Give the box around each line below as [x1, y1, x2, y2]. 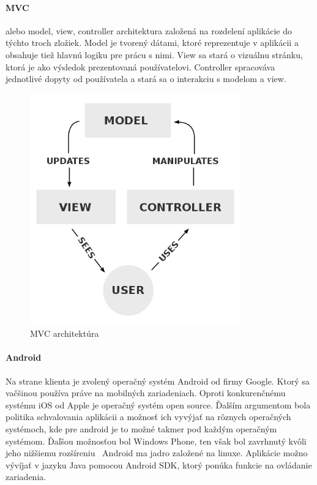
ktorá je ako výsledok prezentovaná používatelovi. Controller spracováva [6, 60, 275, 73]
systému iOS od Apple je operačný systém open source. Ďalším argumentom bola [6, 398, 311, 411]
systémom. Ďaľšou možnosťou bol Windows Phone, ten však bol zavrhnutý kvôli [6, 434, 307, 447]
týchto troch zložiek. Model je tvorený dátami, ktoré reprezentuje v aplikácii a [6, 36, 299, 49]
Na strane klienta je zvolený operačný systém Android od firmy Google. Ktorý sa [6, 374, 310, 387]
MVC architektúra [30, 327, 99, 340]
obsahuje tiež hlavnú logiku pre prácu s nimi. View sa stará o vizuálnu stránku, [6, 48, 303, 61]
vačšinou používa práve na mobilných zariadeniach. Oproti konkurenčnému [6, 386, 286, 399]
